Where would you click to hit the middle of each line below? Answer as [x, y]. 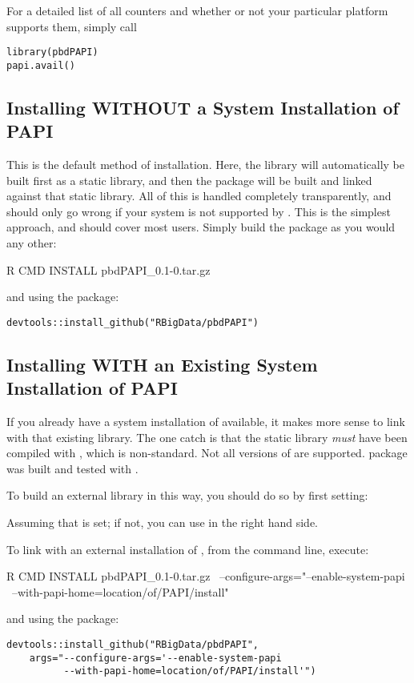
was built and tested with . [72, 468]
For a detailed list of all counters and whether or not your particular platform [197, 10]
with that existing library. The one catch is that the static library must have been [207, 437]
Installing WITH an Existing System [162, 364]
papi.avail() [41, 65]
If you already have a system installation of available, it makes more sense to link [206, 422]
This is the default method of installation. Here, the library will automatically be [205, 165]
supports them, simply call [72, 26]
